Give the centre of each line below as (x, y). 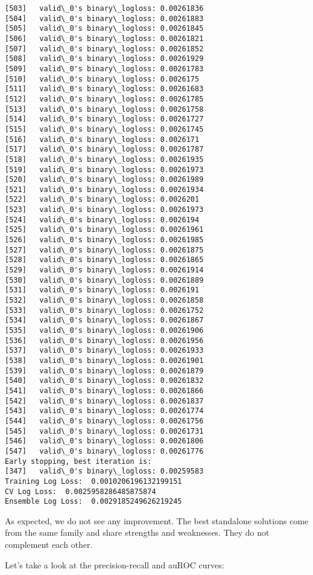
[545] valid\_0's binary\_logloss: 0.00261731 (104, 431)
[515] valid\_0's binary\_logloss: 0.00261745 (104, 129)
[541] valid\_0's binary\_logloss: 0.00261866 (104, 390)
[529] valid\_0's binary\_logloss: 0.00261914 (104, 270)
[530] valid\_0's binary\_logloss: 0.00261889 (104, 280)
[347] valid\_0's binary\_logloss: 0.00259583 (104, 471)
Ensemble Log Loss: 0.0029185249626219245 (93, 502)
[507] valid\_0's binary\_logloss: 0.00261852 (104, 49)
